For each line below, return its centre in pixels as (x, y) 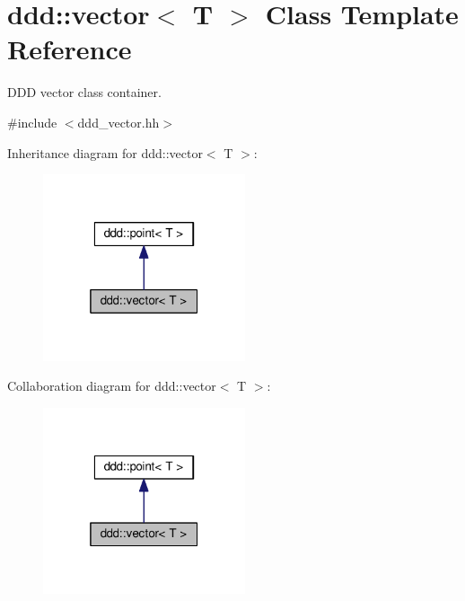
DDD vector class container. (84, 92)
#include (32, 122)
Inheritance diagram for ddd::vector (105, 152)
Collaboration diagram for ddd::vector (112, 386)
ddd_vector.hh (118, 122)
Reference (70, 49)
